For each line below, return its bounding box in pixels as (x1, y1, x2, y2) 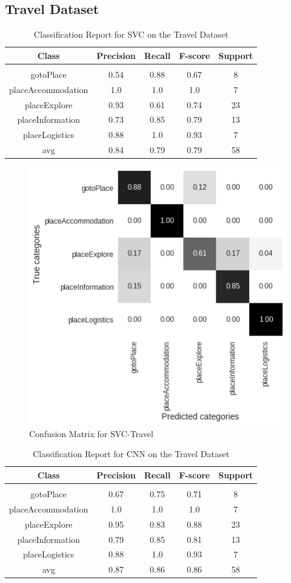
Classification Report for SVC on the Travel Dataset (33, 28, 229, 41)
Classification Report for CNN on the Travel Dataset (33, 447, 230, 460)
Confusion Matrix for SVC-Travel (29, 427, 153, 440)
